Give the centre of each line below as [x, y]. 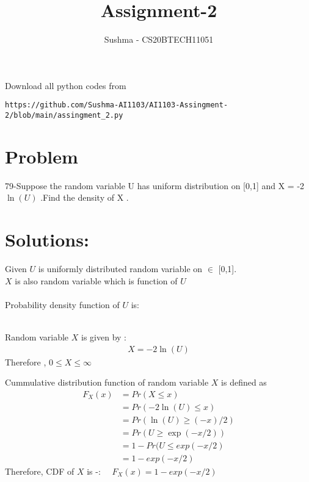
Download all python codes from [66, 85]
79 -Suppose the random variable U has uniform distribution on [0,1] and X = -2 [155, 185]
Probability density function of [62, 304]
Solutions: [47, 239]
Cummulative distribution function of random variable [107, 382]
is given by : [104, 337]
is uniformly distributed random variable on [120, 269]
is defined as [244, 382]
